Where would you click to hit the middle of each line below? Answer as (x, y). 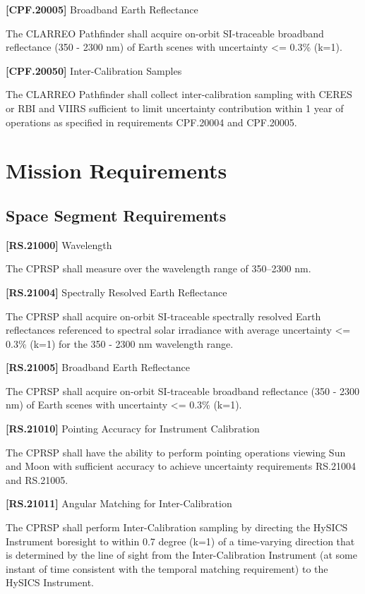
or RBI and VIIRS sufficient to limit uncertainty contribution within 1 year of (175, 108)
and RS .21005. (37, 479)
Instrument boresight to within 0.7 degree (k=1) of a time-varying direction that (180, 541)
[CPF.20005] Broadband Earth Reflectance (102, 9)
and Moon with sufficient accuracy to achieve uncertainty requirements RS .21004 (181, 466)
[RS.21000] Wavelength (59, 244)
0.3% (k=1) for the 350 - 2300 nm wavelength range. (120, 343)
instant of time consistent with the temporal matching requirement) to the (167, 568)
